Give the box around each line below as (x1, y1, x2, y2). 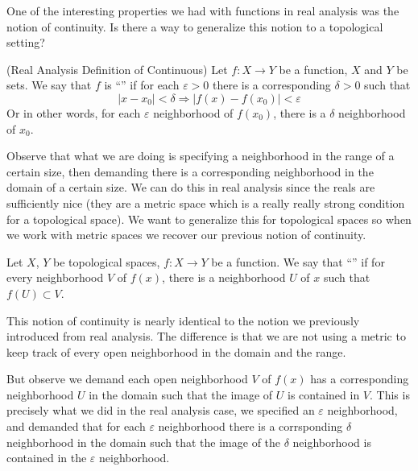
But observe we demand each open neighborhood (6, 370, 248, 387)
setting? (6, 34, 45, 51)
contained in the (6, 449, 87, 466)
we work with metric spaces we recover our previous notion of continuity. (6, 226, 366, 243)
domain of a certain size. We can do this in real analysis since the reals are (6, 179, 375, 196)
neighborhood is (292, 433, 371, 450)
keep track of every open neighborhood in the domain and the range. (6, 343, 346, 360)
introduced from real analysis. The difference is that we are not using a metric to (6, 328, 406, 345)
